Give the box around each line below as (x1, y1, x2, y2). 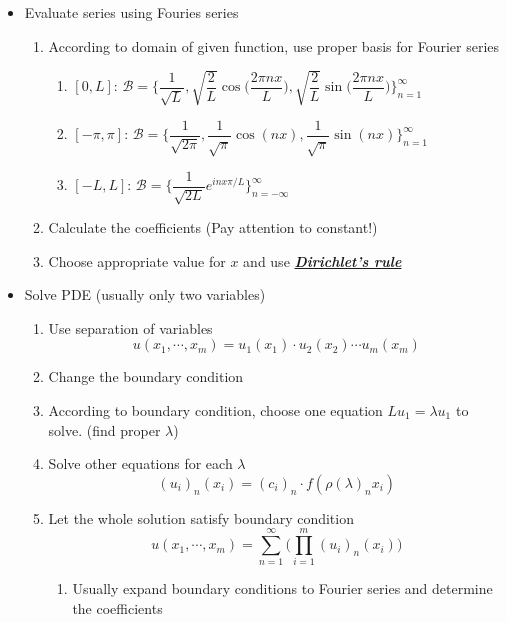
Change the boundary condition (48, 366, 244, 387)
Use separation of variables (48, 317, 213, 338)
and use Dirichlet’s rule (243, 250, 402, 271)
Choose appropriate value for (48, 250, 226, 271)
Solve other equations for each (48, 453, 233, 474)
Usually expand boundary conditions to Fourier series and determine (72, 578, 493, 599)
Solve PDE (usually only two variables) (24, 284, 266, 305)
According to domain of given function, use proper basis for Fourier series (48, 35, 500, 56)
